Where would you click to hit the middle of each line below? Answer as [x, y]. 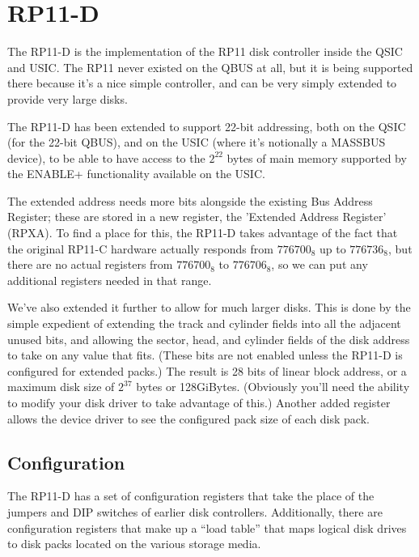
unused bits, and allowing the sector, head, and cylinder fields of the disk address [209, 339]
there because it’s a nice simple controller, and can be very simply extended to [202, 83]
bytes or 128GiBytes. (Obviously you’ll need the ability [273, 387]
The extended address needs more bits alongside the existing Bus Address [190, 200]
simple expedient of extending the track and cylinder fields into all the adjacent [204, 323]
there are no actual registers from [90, 264]
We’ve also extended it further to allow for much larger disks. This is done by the [209, 307]
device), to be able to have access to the [106, 157]
